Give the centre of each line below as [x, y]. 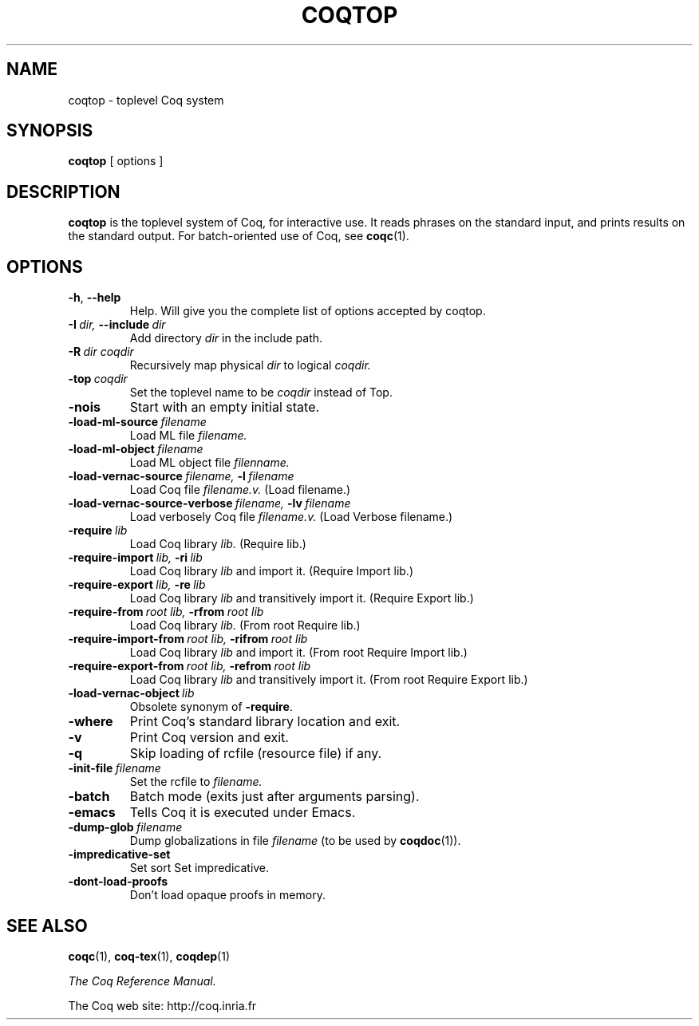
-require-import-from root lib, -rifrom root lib [188, 639]
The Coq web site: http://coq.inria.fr [162, 1005]
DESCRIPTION [63, 191]
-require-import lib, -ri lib [135, 558]
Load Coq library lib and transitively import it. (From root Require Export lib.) [329, 680]
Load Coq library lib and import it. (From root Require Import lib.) [298, 653]
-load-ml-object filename [136, 449]
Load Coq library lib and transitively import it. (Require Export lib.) [302, 598]
